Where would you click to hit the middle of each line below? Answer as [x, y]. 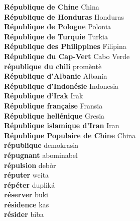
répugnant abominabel [41, 155]
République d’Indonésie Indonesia [61, 86]
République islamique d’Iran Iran [62, 125]
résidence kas [27, 204]
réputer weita [27, 175]
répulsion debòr [30, 165]
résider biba [24, 214]
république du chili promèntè [53, 66]
